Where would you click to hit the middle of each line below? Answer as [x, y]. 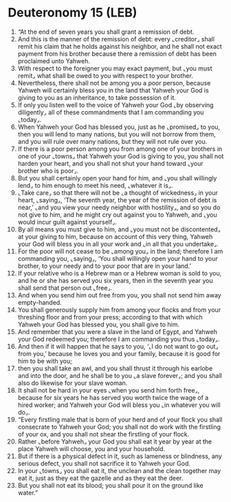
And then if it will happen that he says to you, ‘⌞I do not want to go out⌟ [118, 346]
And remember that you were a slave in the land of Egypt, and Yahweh [117, 331]
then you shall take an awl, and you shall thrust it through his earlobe [115, 368]
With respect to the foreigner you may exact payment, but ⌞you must [115, 68]
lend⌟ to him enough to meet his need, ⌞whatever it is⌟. [96, 185]
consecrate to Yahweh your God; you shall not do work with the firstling [119, 427]
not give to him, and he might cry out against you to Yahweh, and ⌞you [117, 214]
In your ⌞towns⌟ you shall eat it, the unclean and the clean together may [119, 470]
